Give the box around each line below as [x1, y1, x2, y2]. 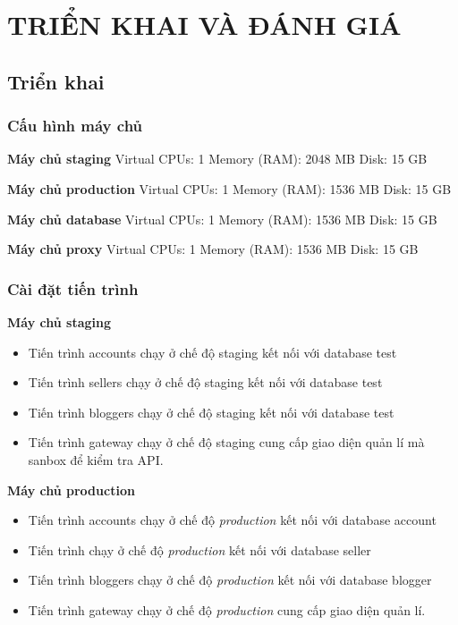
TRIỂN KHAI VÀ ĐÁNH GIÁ [7, 6, 402, 43]
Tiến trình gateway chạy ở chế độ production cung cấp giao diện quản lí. [28, 600, 426, 619]
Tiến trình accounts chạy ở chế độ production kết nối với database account [28, 511, 437, 529]
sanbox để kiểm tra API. [28, 450, 164, 469]
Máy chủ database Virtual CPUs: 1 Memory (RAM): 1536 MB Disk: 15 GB [7, 209, 437, 228]
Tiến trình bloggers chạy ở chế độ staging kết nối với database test [28, 402, 394, 421]
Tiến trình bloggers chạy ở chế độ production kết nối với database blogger [28, 570, 432, 589]
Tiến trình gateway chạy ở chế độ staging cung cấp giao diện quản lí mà [28, 433, 425, 452]
